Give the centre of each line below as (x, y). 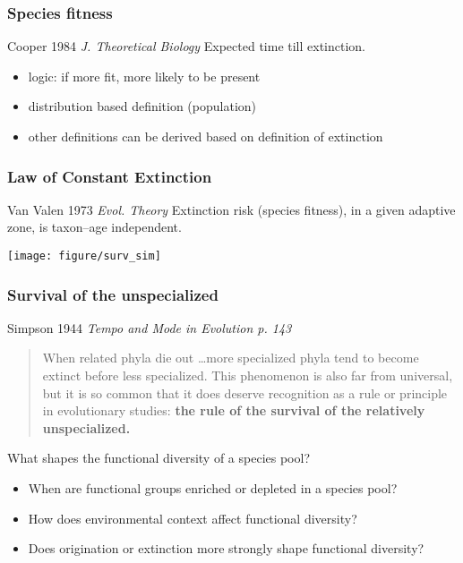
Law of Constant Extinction (110, 176)
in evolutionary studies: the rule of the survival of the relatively (234, 410)
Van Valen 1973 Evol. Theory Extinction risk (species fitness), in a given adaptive (231, 209)
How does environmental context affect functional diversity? (193, 518)
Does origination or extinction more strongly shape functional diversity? (226, 548)
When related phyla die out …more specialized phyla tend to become (231, 358)
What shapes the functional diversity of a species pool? (159, 458)
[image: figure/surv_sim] (84, 256)
